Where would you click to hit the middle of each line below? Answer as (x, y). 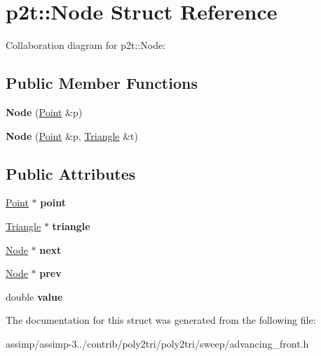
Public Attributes (71, 173)
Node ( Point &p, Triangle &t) (72, 135)
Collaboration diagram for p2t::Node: (86, 45)
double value (34, 296)
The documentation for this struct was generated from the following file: (161, 320)
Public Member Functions (102, 83)
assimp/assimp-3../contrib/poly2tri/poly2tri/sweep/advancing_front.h (157, 343)
